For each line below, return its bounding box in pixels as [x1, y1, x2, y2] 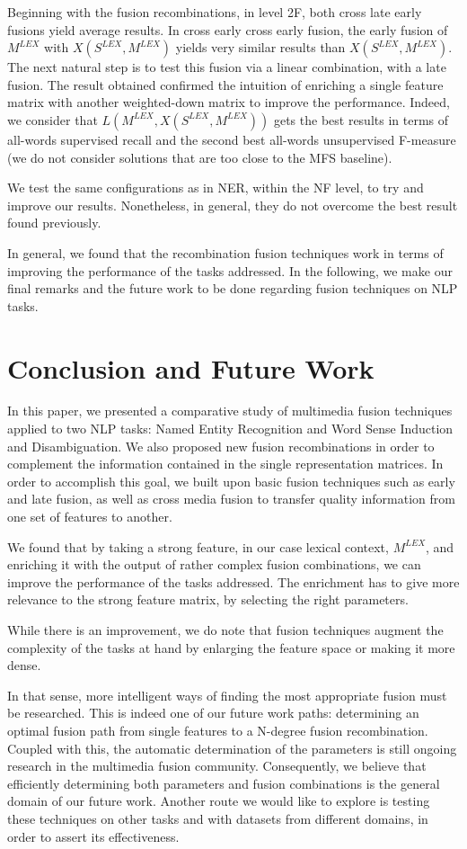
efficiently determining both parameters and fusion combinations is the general [7, 773, 440, 792]
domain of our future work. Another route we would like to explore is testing [7, 791, 430, 810]
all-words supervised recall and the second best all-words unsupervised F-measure [7, 130, 456, 148]
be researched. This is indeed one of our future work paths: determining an [7, 703, 419, 722]
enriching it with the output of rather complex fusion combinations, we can [7, 555, 421, 574]
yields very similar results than [175, 38, 346, 57]
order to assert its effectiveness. [7, 827, 180, 845]
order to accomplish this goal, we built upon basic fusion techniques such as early [7, 471, 455, 490]
